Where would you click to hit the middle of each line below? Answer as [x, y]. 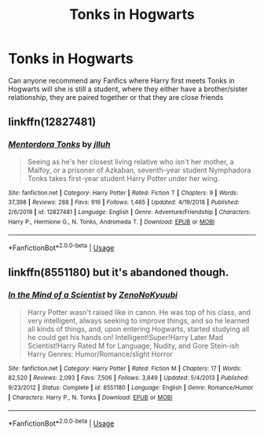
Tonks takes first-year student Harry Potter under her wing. [123, 178]
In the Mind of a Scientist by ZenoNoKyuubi [93, 295]
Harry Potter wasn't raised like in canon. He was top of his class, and [139, 312]
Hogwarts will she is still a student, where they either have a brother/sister [128, 89]
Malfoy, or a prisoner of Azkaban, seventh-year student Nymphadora [139, 170]
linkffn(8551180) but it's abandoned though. [119, 273]
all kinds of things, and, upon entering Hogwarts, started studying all [138, 329]
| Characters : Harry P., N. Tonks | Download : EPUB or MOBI [90, 397]
